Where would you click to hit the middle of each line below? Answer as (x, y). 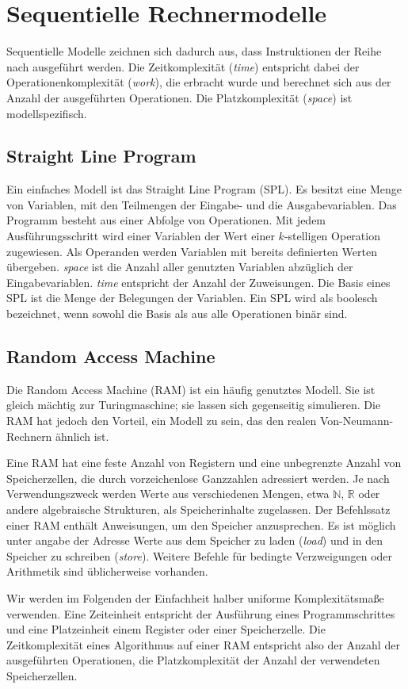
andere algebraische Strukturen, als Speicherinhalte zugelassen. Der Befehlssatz (198, 509)
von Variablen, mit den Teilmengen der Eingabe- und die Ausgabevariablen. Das (202, 204)
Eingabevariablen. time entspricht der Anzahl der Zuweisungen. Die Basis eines (198, 282)
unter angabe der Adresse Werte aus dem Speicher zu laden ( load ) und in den (195, 540)
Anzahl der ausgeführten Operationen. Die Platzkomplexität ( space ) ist (179, 97)
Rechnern (29, 436)
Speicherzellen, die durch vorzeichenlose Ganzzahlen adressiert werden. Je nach (198, 478)
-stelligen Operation (332, 236)
